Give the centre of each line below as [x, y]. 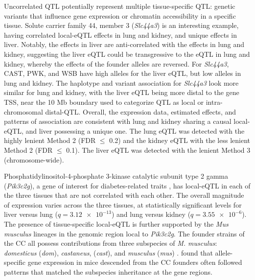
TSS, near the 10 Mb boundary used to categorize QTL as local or [104, 102]
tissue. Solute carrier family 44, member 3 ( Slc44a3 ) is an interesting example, [121, 25]
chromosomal [23, 111]
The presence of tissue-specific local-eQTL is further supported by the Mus [116, 224]
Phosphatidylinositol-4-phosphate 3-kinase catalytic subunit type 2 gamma [116, 176]
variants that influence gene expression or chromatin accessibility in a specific [120, 15]
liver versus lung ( [31, 214]
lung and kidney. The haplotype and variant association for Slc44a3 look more [121, 82]
